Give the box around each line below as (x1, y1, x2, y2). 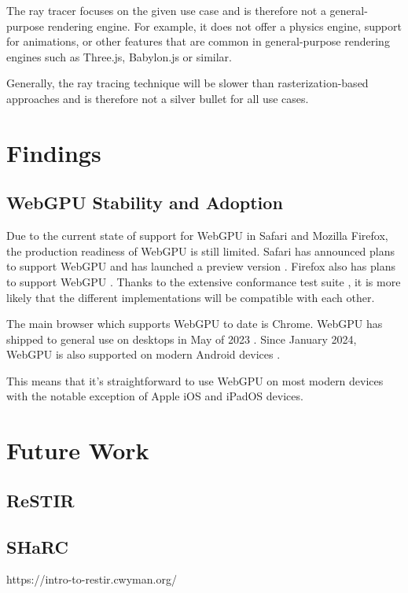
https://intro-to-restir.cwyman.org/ (6, 571, 177, 587)
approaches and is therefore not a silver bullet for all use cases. (6, 90, 309, 106)
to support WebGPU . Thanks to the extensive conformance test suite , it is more (6, 273, 401, 289)
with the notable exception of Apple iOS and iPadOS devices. (6, 388, 303, 404)
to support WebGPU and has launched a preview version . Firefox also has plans (6, 258, 396, 274)
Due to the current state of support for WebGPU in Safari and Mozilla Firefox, (6, 227, 388, 244)
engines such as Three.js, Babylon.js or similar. (6, 48, 232, 64)
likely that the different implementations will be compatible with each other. (6, 289, 375, 305)
